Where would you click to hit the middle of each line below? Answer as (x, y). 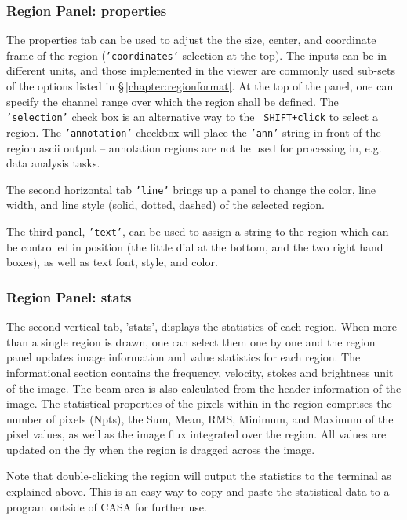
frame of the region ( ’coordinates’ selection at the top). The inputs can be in (196, 55)
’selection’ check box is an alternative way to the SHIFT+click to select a (192, 117)
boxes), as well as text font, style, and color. (112, 262)
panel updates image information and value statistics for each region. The (184, 357)
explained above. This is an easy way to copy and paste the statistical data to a (198, 491)
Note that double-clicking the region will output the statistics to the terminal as (199, 476)
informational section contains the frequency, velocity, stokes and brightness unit (200, 372)
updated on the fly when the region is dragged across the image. (161, 449)
